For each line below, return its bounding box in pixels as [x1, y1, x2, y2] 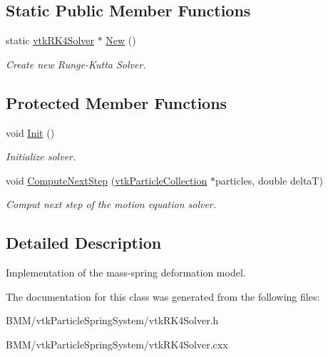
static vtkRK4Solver [6, 33, 94, 48]
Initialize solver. [6, 149, 76, 164]
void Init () [6, 125, 55, 140]
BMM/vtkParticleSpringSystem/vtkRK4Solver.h [6, 313, 219, 328]
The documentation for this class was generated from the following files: [6, 289, 320, 304]
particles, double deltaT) [215, 172, 323, 187]
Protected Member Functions [6, 91, 227, 113]
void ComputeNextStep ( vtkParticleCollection [6, 172, 207, 187]
